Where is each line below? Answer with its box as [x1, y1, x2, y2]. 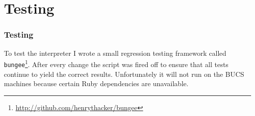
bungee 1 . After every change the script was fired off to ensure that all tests [4, 58, 229, 69]
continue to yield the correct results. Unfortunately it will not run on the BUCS [4, 69, 244, 79]
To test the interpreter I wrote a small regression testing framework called [4, 47, 227, 58]
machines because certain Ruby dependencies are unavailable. [4, 78, 189, 89]
